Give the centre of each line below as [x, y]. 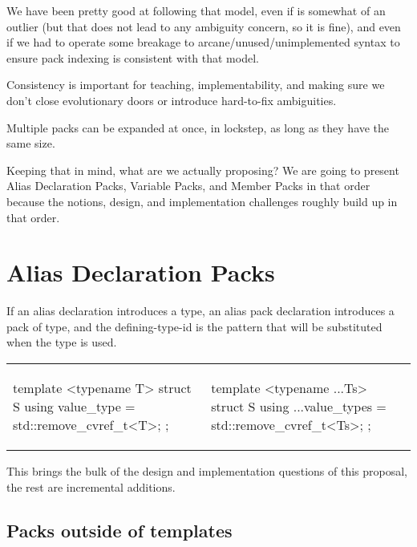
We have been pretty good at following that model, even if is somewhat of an [196, 10]
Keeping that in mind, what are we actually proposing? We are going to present [203, 170]
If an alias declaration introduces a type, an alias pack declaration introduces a [200, 311]
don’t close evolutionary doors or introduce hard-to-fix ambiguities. [172, 100]
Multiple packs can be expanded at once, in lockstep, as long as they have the [198, 127]
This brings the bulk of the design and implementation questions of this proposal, [207, 471]
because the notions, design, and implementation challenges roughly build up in [202, 201]
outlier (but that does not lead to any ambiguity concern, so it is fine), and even [204, 26]
